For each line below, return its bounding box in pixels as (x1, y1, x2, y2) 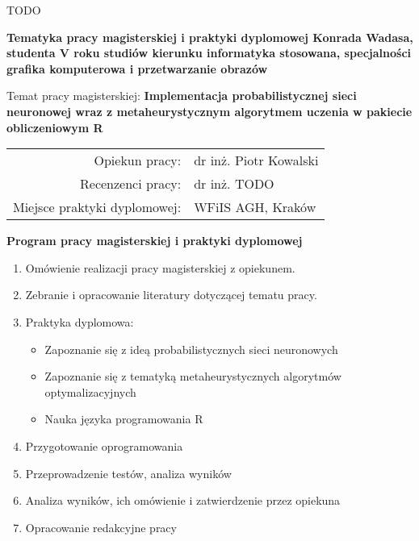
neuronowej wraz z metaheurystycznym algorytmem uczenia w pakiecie (6, 102, 413, 119)
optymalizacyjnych (44, 383, 136, 400)
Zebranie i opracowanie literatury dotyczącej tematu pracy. (25, 286, 317, 303)
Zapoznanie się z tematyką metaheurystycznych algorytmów (44, 368, 341, 385)
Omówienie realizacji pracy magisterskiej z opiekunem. (25, 259, 295, 276)
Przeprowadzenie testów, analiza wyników (25, 464, 232, 481)
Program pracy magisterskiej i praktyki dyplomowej (6, 232, 303, 249)
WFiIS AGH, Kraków (194, 198, 316, 217)
